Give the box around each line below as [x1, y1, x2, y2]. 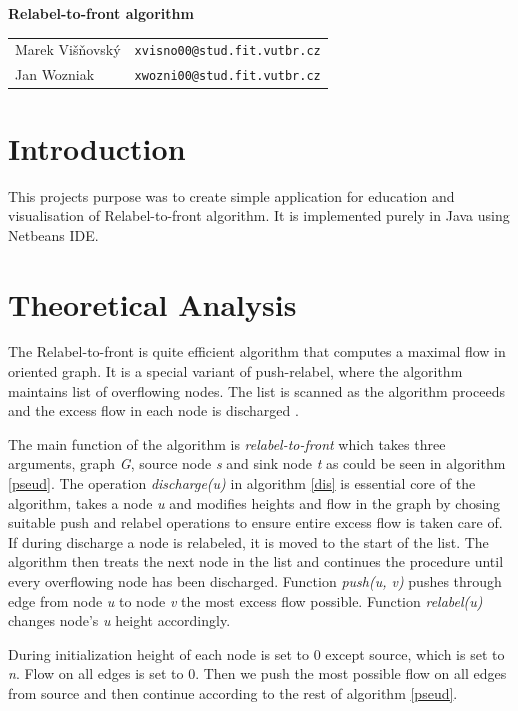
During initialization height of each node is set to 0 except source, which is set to [8, 643, 505, 664]
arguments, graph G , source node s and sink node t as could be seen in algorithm [8, 453, 506, 474]
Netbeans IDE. [8, 224, 99, 245]
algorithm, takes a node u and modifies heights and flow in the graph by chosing [8, 492, 501, 513]
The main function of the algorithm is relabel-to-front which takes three [8, 433, 446, 454]
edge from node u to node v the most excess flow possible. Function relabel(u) [8, 590, 483, 611]
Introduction [8, 127, 186, 168]
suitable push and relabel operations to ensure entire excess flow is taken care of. [8, 512, 503, 533]
